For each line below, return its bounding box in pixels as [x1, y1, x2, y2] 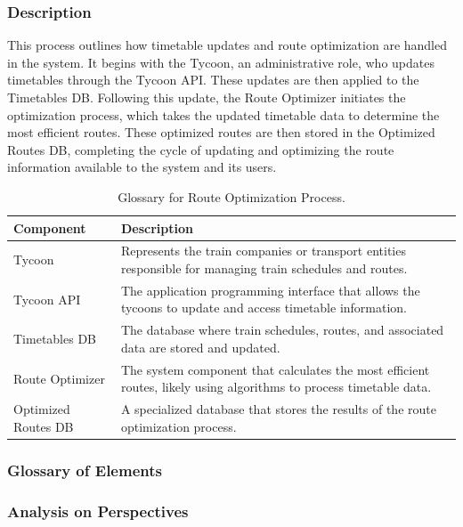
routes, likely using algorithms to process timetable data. [120, 377, 432, 396]
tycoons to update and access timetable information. [120, 298, 408, 317]
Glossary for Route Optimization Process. [118, 187, 345, 206]
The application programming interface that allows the [120, 280, 420, 299]
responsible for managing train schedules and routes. [120, 259, 408, 277]
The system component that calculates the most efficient [120, 360, 430, 378]
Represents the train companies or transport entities [120, 241, 406, 260]
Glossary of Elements [7, 458, 162, 481]
